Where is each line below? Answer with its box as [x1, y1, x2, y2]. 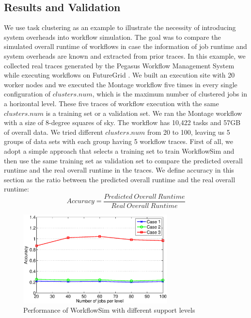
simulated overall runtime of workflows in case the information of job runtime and [4, 41, 247, 51]
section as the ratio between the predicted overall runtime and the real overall [4, 174, 235, 184]
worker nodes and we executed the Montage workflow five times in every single [4, 79, 237, 89]
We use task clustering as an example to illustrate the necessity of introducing [4, 22, 236, 32]
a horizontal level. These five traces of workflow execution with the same [4, 98, 219, 108]
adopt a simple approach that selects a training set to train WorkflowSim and [4, 145, 235, 156]
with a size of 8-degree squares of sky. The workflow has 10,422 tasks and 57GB [4, 117, 241, 127]
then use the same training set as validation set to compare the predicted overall [4, 155, 243, 165]
